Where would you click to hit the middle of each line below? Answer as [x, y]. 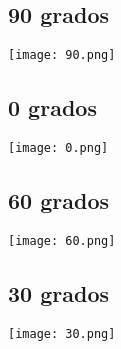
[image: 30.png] [62, 333]
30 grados [58, 292]
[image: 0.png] [58, 148]
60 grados [58, 200]
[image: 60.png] [62, 240]
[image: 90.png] [62, 55]
